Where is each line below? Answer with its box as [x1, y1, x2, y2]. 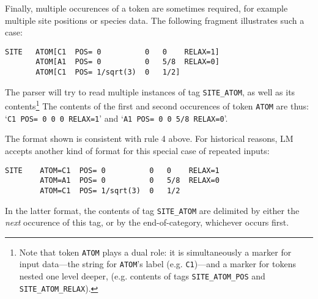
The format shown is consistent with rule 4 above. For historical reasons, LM [5, 132, 294, 145]
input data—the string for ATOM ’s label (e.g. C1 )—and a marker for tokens [19, 257, 296, 270]
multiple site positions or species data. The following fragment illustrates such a [5, 13, 305, 26]
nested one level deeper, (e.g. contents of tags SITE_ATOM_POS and [19, 270, 265, 282]
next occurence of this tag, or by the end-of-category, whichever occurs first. [5, 216, 289, 229]
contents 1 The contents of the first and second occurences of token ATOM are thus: [5, 98, 309, 113]
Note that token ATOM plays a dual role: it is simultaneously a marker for [19, 245, 292, 258]
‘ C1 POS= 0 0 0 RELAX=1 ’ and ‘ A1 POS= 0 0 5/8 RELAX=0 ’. [5, 111, 228, 124]
